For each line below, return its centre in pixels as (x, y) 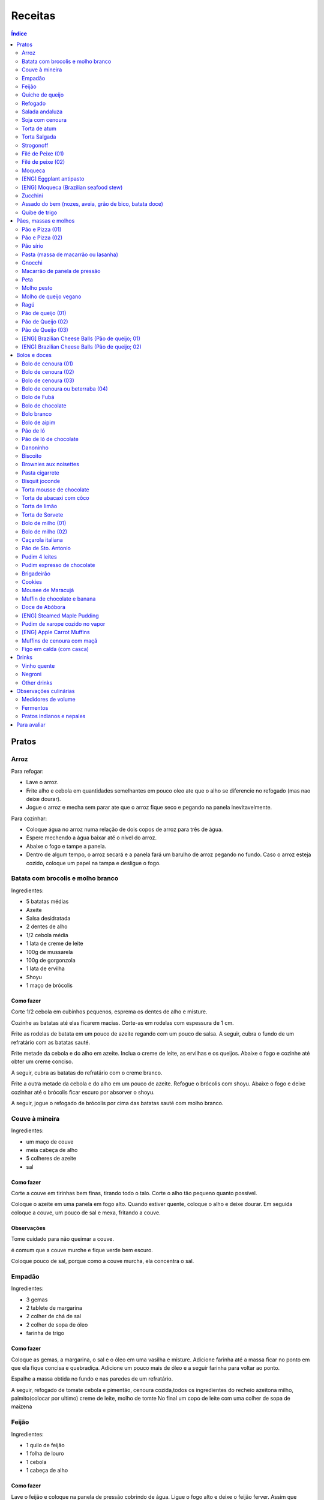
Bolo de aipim (39, 422)
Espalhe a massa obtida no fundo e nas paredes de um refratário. (92, 1379)
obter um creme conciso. (42, 1061)
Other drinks (37, 682)
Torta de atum (39, 128)
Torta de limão (40, 506)
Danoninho (35, 448)
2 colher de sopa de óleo (57, 1324)
